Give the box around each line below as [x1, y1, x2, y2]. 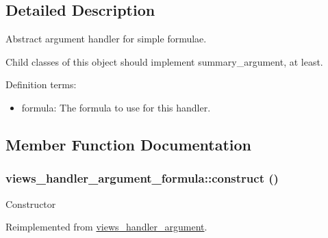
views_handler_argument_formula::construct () [5, 170, 279, 187]
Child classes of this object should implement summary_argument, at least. [5, 54, 323, 68]
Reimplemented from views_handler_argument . [5, 220, 207, 234]
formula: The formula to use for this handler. [21, 100, 211, 114]
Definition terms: [5, 77, 77, 92]
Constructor [5, 196, 56, 211]
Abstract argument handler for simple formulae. [5, 31, 207, 46]
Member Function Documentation [5, 133, 252, 155]
